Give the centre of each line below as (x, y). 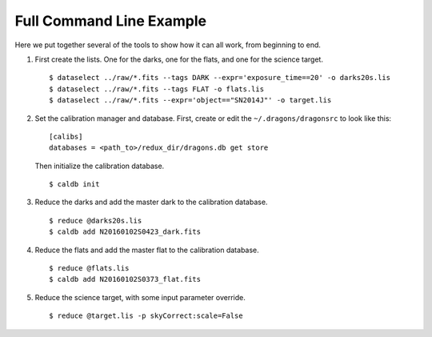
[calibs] (66, 136)
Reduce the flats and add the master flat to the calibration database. (147, 250)
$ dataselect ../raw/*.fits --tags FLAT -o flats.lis (156, 89)
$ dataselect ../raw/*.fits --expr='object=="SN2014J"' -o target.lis (190, 100)
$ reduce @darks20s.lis (96, 221)
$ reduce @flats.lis (89, 269)
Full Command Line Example (111, 21)
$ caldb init (74, 185)
